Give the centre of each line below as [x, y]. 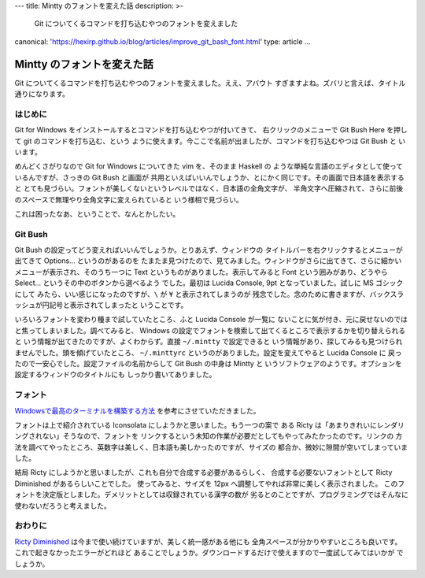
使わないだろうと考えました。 [63, 506]
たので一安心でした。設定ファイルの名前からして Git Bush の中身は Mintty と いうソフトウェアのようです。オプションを [208, 363]
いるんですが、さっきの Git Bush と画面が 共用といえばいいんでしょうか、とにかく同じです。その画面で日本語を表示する [209, 177]
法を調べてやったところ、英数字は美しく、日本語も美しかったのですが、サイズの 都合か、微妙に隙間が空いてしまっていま [211, 447]
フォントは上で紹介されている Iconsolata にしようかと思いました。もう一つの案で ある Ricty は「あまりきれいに [196, 424]
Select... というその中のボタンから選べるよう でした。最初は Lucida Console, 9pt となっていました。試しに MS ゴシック [209, 283]
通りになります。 [42, 94]
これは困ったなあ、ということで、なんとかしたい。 [97, 213]
